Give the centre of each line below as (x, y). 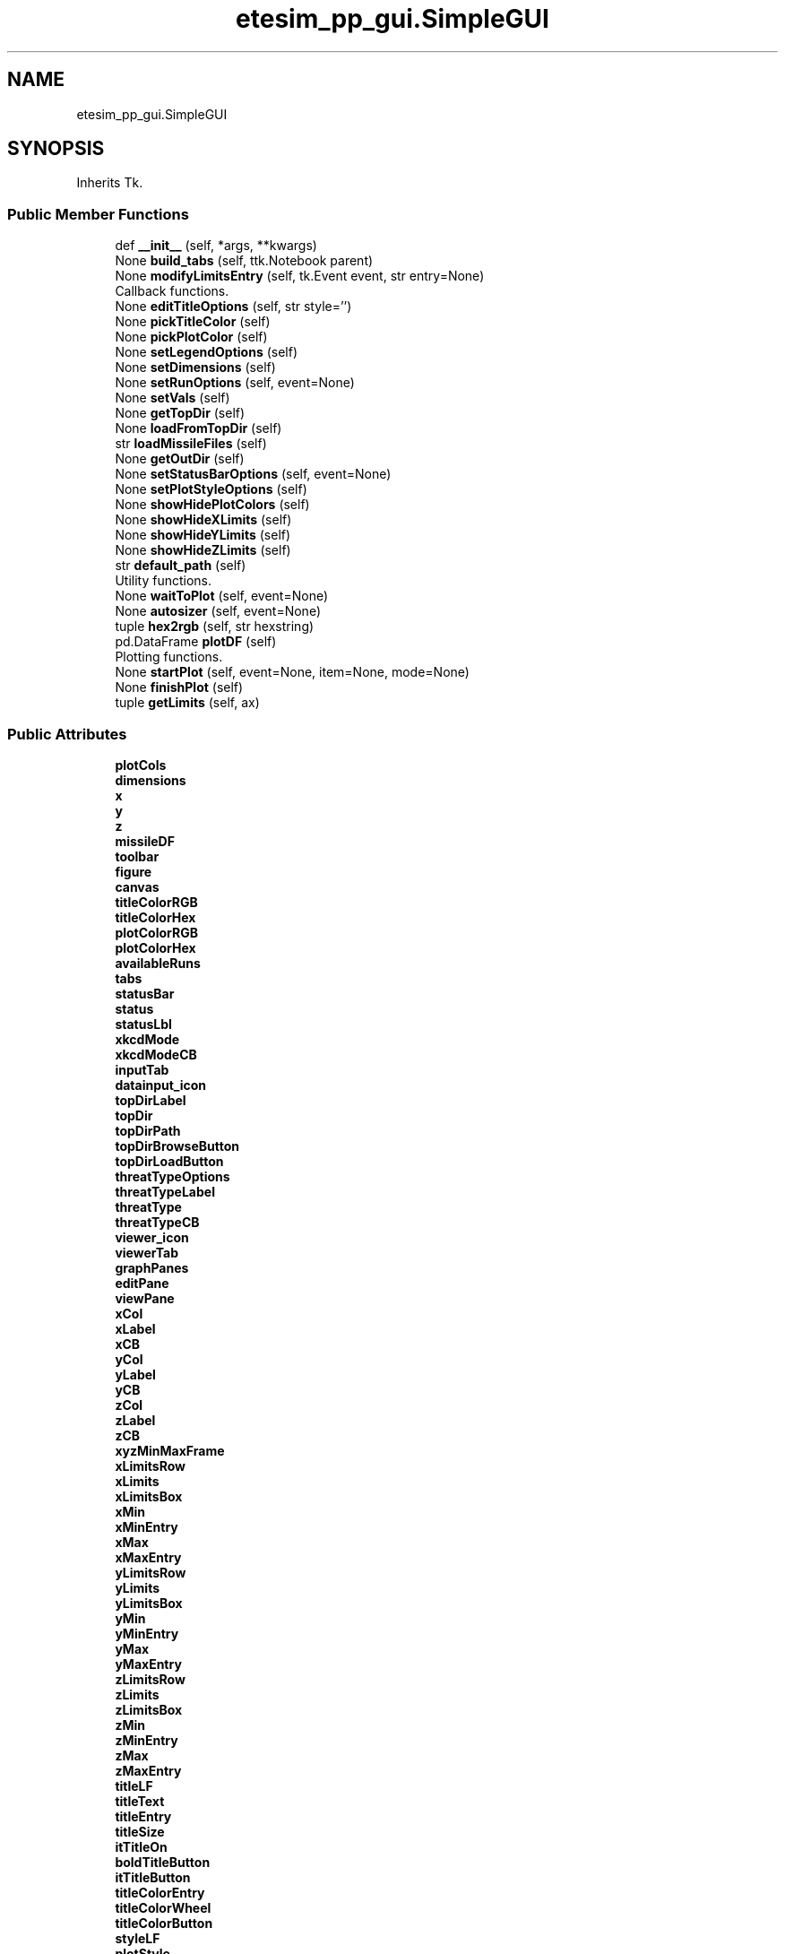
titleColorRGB (156, 902)
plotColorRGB (156, 932)
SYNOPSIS (56, 149)
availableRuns (158, 963)
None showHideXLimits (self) (203, 520)
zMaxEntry (148, 1770)
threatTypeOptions (173, 1176)
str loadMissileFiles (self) (191, 444)
